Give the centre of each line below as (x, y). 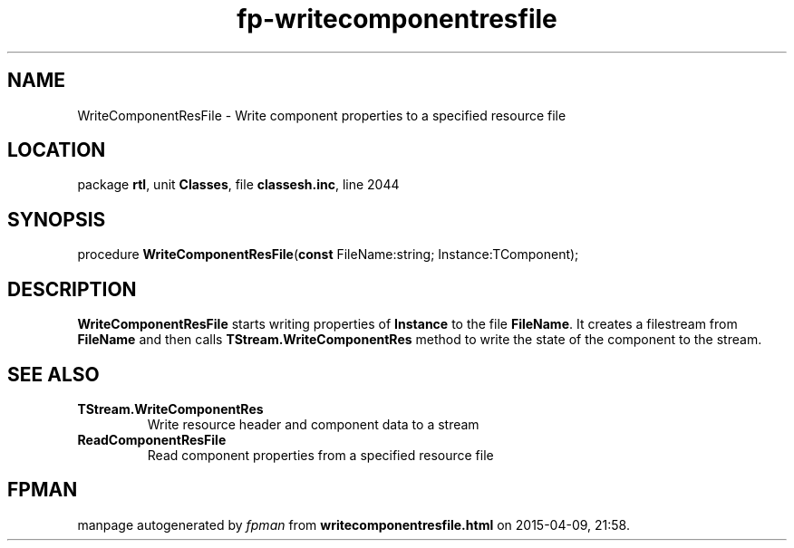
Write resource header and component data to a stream (313, 424)
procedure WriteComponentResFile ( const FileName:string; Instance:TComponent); (328, 255)
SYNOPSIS (57, 219)
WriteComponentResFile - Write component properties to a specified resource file (322, 115)
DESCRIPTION (72, 289)
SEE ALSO (53, 374)
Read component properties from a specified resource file (320, 455)
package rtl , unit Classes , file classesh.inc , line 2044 (238, 185)
